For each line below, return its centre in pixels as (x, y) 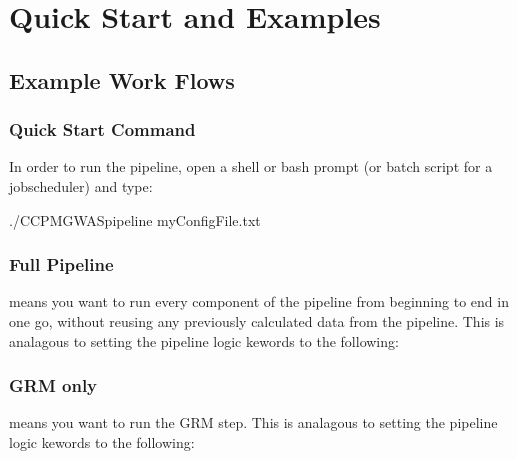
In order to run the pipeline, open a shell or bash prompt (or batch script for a (251, 166)
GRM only (53, 385)
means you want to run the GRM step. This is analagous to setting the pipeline (253, 422)
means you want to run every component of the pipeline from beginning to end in (259, 301)
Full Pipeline (61, 264)
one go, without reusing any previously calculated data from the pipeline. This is (257, 320)
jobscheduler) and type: (81, 185)
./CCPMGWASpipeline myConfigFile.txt (135, 219)
